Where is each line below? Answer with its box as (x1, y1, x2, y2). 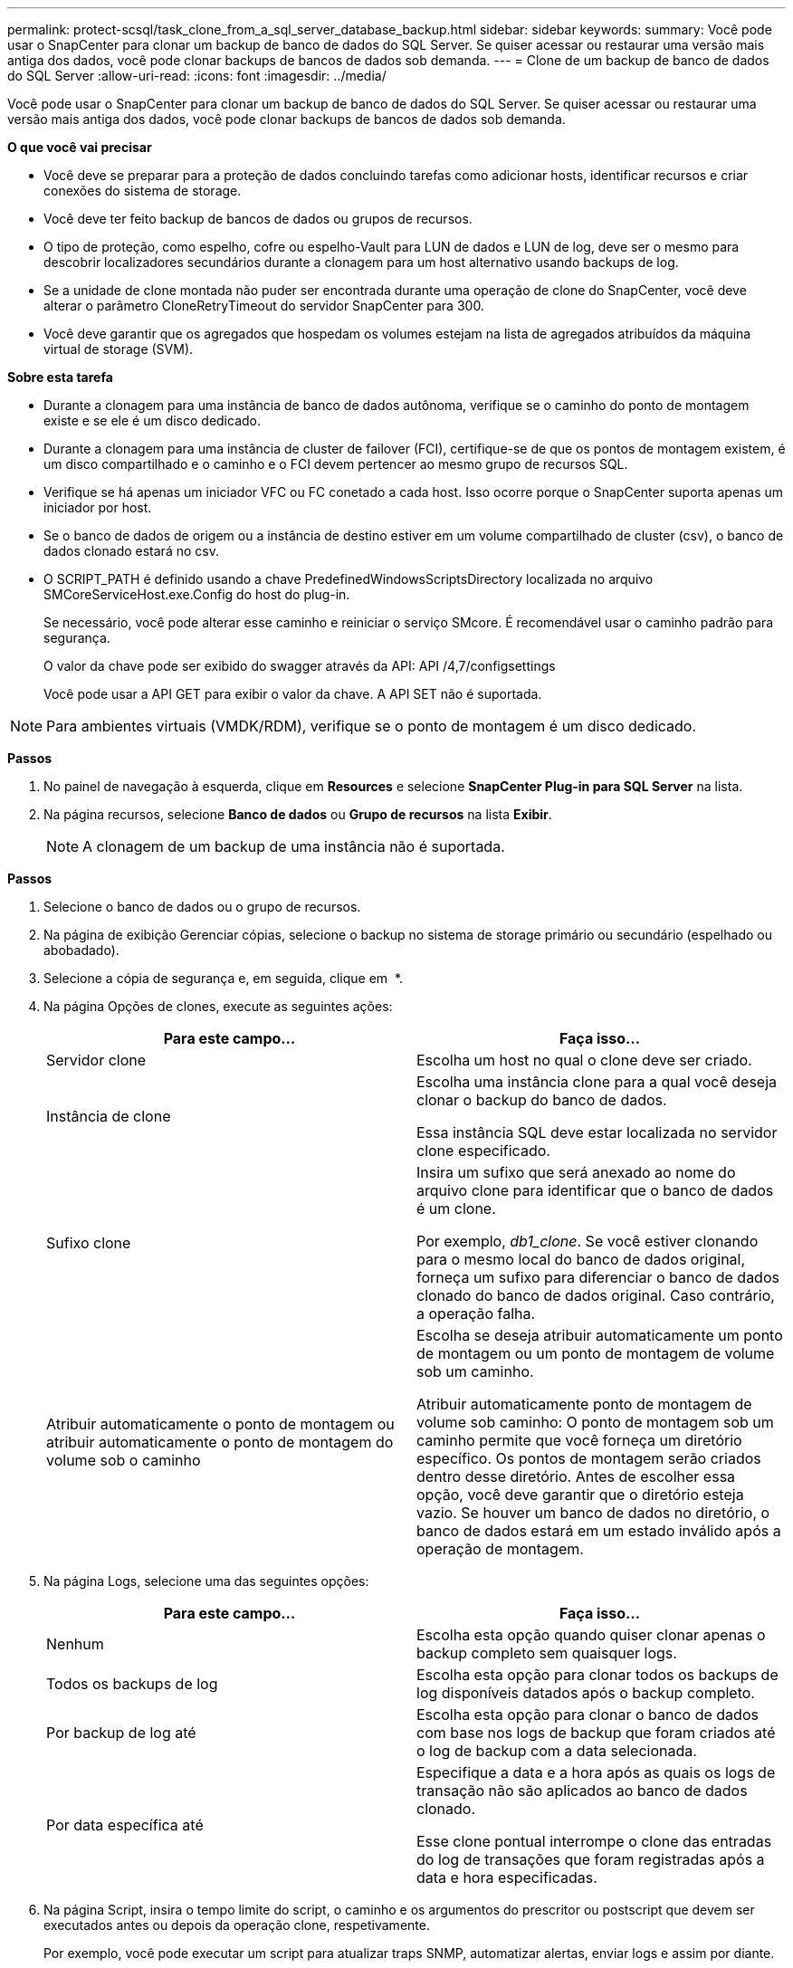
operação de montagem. (416, 1540, 584, 1558)
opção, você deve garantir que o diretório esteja (416, 1486, 744, 1504)
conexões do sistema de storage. (43, 183, 242, 198)
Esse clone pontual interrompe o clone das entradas (416, 1832, 772, 1850)
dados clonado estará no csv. (43, 543, 219, 559)
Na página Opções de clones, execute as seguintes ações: (43, 998, 393, 1014)
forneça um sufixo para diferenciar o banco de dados (416, 1268, 779, 1286)
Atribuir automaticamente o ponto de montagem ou (46, 1415, 395, 1433)
